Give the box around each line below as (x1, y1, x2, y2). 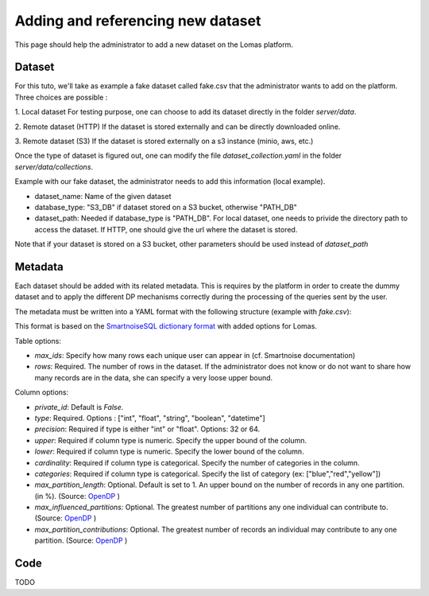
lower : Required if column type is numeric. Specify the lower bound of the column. (34, 446, 305, 457)
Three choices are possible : (14, 92, 108, 102)
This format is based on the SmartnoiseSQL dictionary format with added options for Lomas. (14, 321, 318, 331)
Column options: (14, 388, 69, 397)
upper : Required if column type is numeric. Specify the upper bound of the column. (34, 435, 307, 445)
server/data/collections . (14, 162, 94, 171)
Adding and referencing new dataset (14, 12, 261, 29)
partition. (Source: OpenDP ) (34, 536, 128, 545)
